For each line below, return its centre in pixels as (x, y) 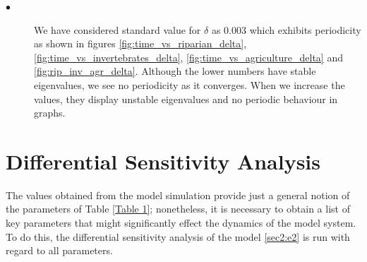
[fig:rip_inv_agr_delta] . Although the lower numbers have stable (175, 71)
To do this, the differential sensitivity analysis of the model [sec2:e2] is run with (178, 236)
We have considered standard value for (118, 29)
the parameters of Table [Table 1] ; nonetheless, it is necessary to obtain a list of (178, 209)
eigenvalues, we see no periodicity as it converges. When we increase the (189, 84)
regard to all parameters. (59, 250)
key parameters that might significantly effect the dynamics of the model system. (181, 223)
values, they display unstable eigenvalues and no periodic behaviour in (186, 99)
